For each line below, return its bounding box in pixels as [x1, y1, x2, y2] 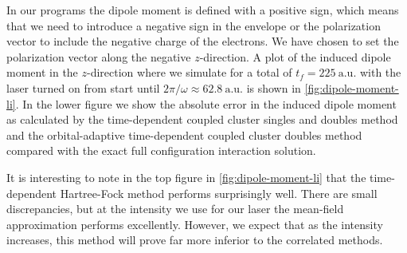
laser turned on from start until [6, 79, 160, 96]
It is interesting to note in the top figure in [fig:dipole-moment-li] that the [6, 168, 366, 185]
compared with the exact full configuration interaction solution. [6, 142, 316, 159]
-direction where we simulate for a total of [87, 64, 292, 81]
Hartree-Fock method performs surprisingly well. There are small [60, 184, 378, 201]
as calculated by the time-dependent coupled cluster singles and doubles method [6, 111, 398, 128]
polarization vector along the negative [6, 48, 191, 65]
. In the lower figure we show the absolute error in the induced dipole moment [15, 95, 397, 112]
